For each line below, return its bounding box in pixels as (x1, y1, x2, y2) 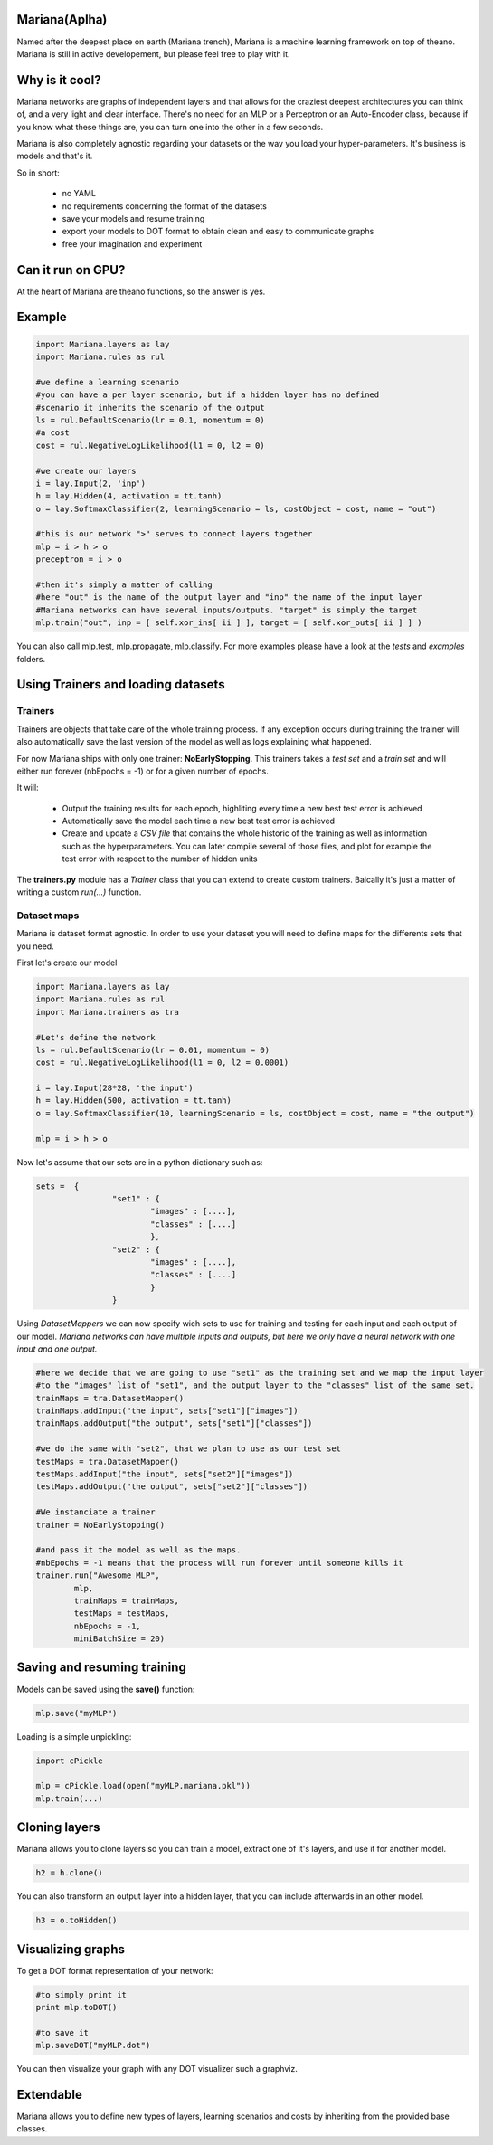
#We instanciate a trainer (35, 1507, 156, 1517)
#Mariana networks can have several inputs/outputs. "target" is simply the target (35, 604, 418, 615)
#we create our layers (35, 466, 137, 476)
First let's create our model (16, 957, 118, 968)
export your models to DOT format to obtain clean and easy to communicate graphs (62, 226, 374, 237)
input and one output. (16, 1343, 98, 1354)
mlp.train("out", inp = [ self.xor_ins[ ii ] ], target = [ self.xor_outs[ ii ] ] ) (35, 618, 422, 628)
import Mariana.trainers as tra (35, 1007, 180, 1017)
